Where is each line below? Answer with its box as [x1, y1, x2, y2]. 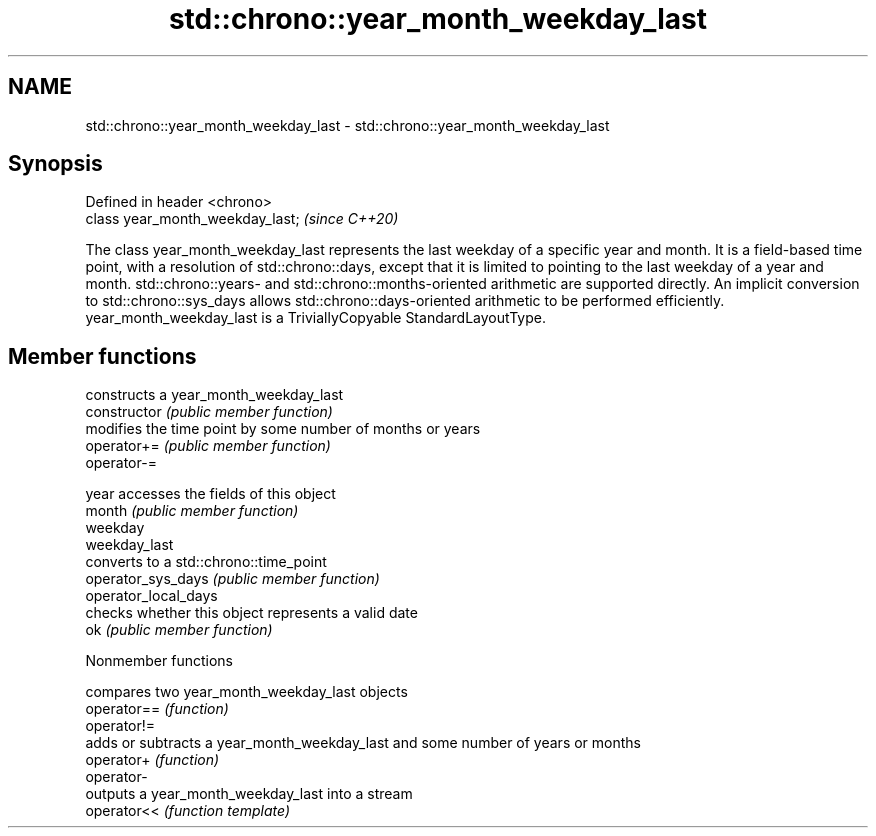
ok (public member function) [85, 621, 273, 639]
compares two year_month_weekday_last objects [85, 683, 408, 701]
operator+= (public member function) [85, 437, 331, 455]
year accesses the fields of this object [85, 485, 336, 503]
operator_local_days [85, 587, 218, 605]
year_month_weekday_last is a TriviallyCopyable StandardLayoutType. [85, 309, 546, 327]
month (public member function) [85, 502, 299, 520]
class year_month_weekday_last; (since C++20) [85, 210, 399, 228]
